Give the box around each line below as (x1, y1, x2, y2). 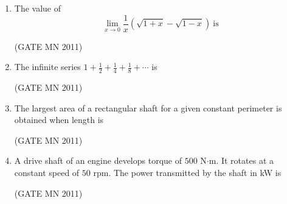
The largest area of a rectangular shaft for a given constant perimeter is (14, 101, 282, 114)
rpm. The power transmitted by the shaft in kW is (93, 166, 282, 179)
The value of (14, 2, 61, 14)
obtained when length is (14, 113, 104, 126)
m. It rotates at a (209, 154, 274, 167)
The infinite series (14, 60, 81, 73)
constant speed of (14, 166, 80, 179)
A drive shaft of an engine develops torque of (14, 154, 182, 167)
